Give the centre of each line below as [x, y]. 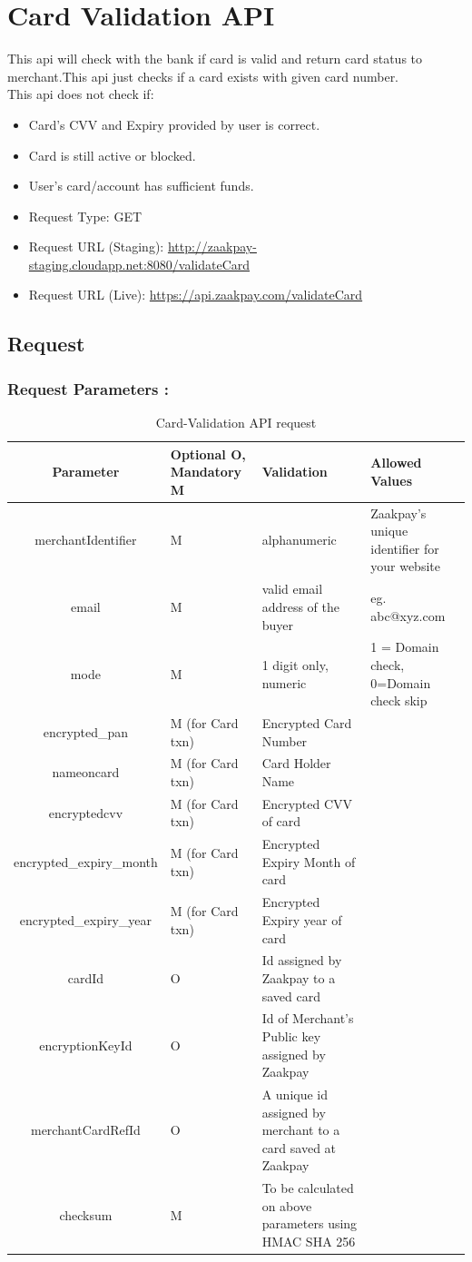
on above [287, 1205]
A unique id [295, 1094]
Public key [291, 1035]
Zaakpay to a [299, 977]
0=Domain [401, 682]
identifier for [405, 548]
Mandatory [206, 472]
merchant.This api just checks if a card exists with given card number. [203, 76]
